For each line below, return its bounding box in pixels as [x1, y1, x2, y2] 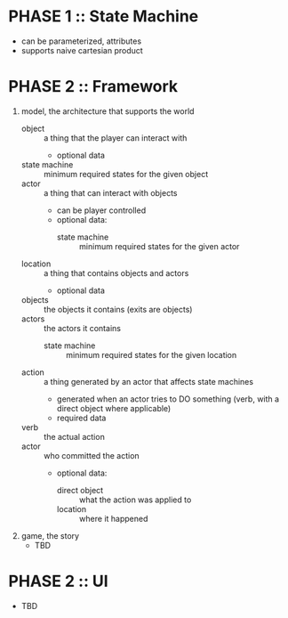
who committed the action [43, 450, 140, 460]
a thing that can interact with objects [43, 187, 178, 198]
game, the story [20, 530, 80, 541]
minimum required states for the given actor [78, 240, 240, 251]
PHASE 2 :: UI [8, 572, 108, 591]
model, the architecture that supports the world [20, 105, 195, 117]
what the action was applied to [78, 494, 192, 505]
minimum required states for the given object [43, 168, 209, 179]
